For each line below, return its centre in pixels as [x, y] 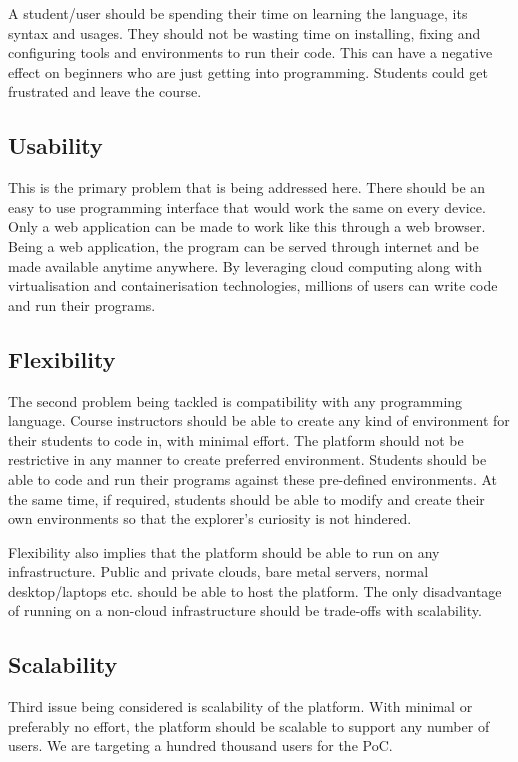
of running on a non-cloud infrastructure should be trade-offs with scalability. [245, 610]
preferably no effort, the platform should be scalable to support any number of [249, 725]
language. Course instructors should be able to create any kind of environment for [259, 420]
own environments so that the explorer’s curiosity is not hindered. [210, 518]
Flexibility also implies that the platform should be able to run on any [224, 551]
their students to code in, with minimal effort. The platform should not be [236, 439]
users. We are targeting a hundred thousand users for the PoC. [200, 745]
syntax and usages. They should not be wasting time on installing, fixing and [244, 32]
